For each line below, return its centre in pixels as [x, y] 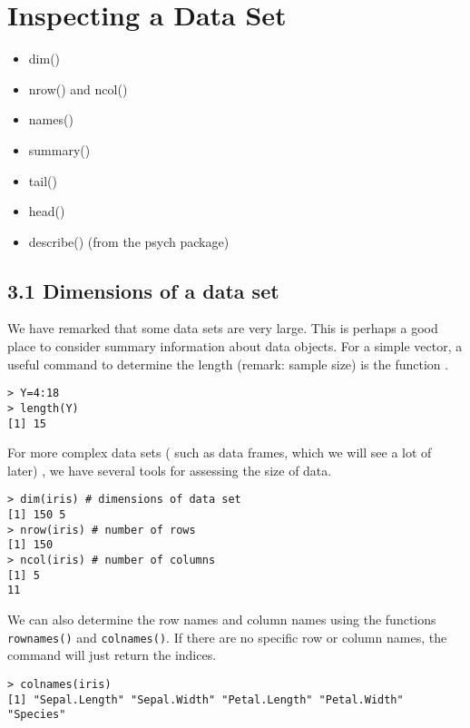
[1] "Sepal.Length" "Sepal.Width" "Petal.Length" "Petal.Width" [206, 699]
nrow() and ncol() [78, 89]
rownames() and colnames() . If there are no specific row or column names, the [227, 637]
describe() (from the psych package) [129, 241]
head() [47, 211]
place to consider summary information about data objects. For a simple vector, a [235, 346]
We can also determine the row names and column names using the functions [222, 620]
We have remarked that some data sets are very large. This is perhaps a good [223, 328]
